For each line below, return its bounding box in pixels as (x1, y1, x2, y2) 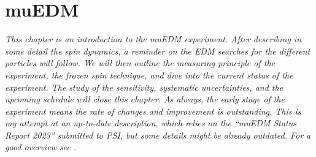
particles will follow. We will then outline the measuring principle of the (5, 56, 276, 69)
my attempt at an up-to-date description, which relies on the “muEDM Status (5, 117, 296, 129)
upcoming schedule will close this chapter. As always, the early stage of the (5, 93, 285, 105)
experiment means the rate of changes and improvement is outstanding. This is (5, 104, 301, 117)
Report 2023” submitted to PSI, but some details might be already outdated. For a (5, 128, 311, 141)
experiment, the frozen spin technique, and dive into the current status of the (5, 68, 293, 81)
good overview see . (5, 140, 77, 153)
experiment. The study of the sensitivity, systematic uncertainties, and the (5, 80, 283, 93)
